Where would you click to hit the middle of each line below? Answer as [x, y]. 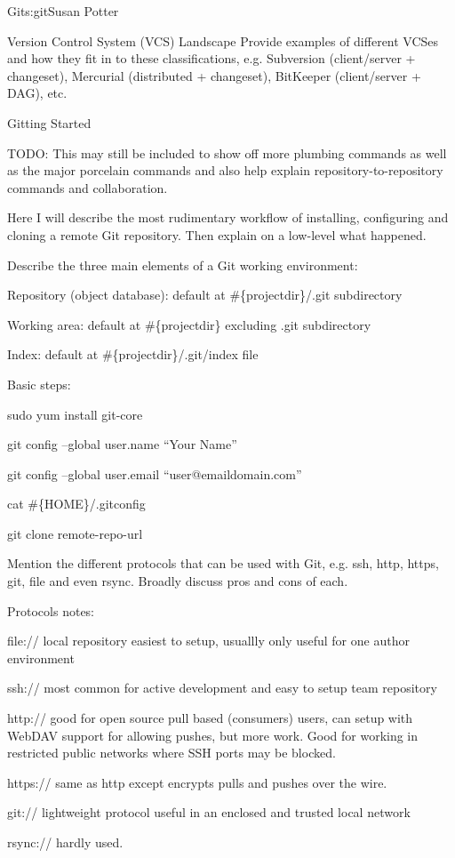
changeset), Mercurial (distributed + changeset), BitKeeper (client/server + [214, 75]
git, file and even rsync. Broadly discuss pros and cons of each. [178, 581]
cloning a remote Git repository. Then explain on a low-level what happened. [217, 234]
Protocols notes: [51, 610]
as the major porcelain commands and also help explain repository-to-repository [225, 170]
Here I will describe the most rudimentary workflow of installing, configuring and [228, 217]
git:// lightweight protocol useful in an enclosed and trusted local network [209, 812]
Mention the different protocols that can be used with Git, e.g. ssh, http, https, [223, 563]
